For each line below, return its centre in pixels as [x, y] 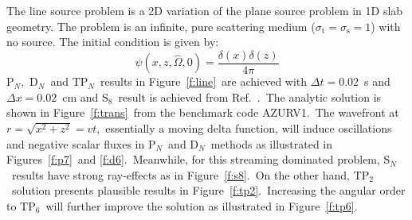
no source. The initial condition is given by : [113, 42]
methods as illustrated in [272, 143]
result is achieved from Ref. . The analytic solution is [250, 96]
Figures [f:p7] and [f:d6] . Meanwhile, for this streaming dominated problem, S [198, 159]
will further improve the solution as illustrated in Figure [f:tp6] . [202, 206]
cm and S [85, 96]
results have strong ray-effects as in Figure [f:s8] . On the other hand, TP [190, 174]
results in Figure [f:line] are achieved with [204, 81]
